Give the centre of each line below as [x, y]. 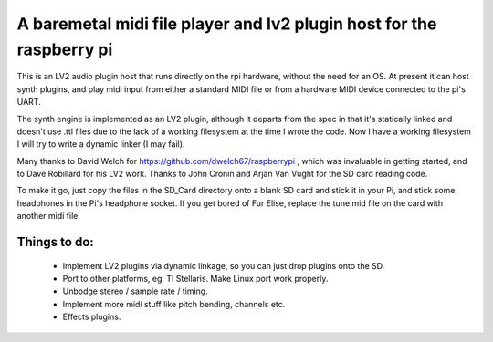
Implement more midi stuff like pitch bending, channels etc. [174, 304]
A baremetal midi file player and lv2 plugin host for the [227, 24]
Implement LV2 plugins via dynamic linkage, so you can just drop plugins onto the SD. [224, 265]
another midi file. [49, 216]
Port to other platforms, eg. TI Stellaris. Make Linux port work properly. [195, 279]
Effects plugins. [92, 317]
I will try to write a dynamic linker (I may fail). [101, 144]
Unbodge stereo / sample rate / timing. [136, 291]
